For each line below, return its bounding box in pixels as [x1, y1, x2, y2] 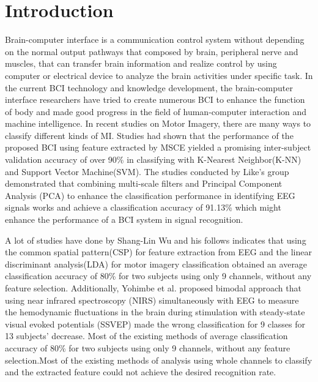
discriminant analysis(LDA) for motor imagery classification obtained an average [5, 257, 308, 270]
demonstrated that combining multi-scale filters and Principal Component [5, 177, 283, 190]
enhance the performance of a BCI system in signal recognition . [5, 213, 243, 226]
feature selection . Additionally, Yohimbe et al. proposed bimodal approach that [5, 282, 301, 294]
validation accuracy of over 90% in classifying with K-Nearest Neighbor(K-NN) [5, 153, 301, 166]
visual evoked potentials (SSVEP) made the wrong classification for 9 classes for [5, 317, 306, 330]
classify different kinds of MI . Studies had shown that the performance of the [5, 129, 294, 141]
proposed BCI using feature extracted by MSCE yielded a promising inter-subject [5, 141, 311, 154]
